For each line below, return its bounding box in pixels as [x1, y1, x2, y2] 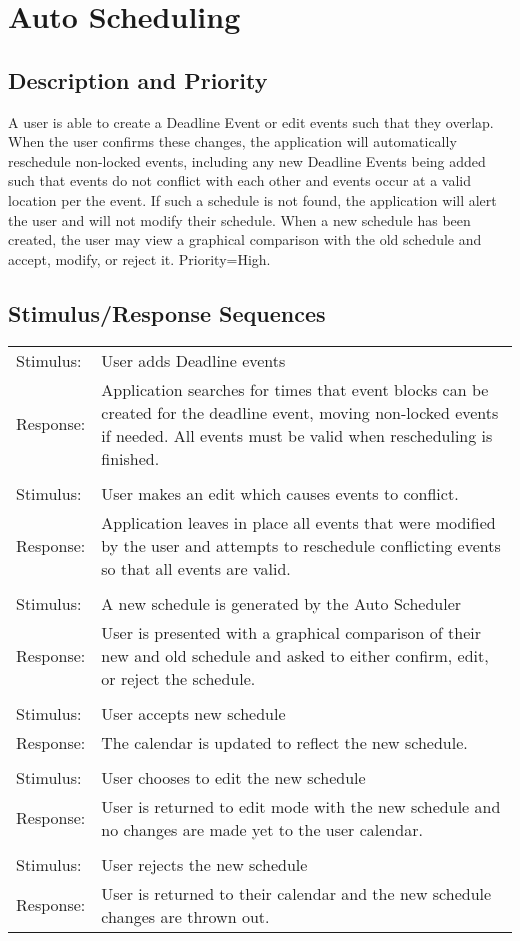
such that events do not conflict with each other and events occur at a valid [8, 170, 472, 191]
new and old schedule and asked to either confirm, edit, [101, 643, 489, 667]
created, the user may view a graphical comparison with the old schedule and [8, 229, 482, 250]
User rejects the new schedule [101, 852, 308, 876]
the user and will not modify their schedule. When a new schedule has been [8, 209, 471, 230]
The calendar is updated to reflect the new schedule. [101, 730, 468, 754]
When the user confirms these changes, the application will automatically [8, 131, 457, 152]
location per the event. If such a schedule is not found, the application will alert [8, 189, 497, 210]
